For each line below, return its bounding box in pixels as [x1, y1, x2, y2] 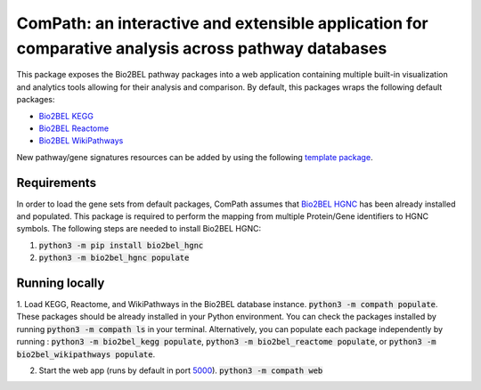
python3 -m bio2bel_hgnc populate [38, 253, 190, 263]
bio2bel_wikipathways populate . [16, 348, 156, 360]
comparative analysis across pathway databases [16, 38, 387, 58]
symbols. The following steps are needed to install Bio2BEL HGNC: [16, 223, 262, 234]
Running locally [16, 275, 105, 290]
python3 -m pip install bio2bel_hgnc [38, 240, 204, 250]
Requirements [16, 175, 97, 191]
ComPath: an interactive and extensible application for [16, 13, 428, 33]
